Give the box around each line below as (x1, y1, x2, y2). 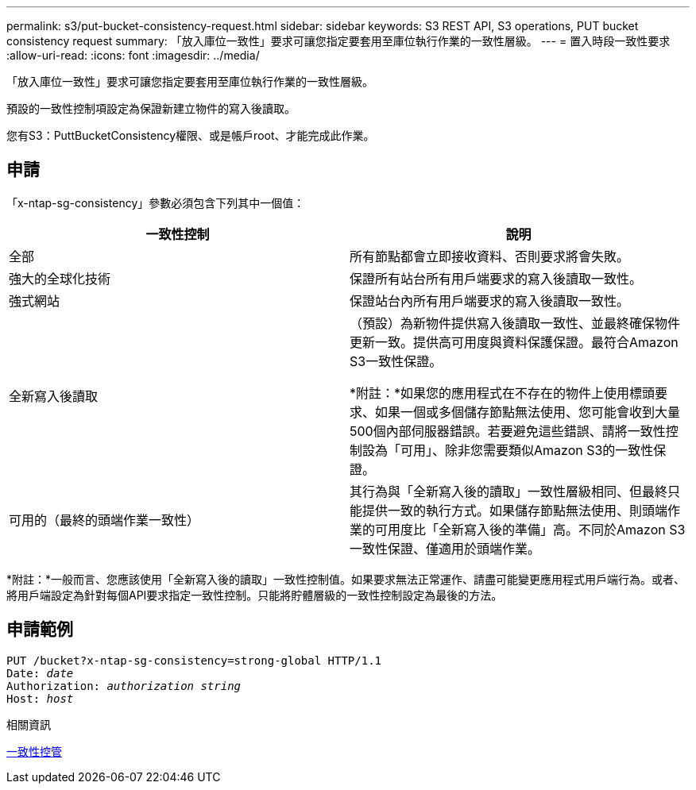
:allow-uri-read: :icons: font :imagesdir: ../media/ (6, 48, 260, 62)
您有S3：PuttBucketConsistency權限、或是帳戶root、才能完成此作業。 (6, 129, 375, 142)
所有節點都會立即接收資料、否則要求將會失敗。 (350, 248, 630, 264)
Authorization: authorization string (6, 679, 242, 692)
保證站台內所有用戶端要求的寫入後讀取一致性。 (350, 292, 630, 309)
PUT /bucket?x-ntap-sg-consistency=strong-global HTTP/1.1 (6, 653, 382, 667)
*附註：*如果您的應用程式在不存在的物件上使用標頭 (350, 384, 655, 401)
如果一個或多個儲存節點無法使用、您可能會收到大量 (375, 403, 681, 420)
